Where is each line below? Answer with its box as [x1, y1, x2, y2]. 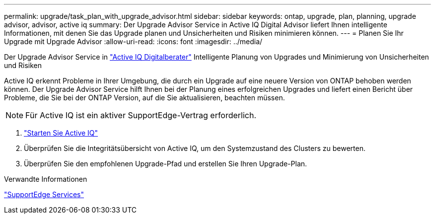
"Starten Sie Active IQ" [24, 129, 98, 137]
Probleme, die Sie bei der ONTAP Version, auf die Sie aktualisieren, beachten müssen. [4, 93, 285, 102]
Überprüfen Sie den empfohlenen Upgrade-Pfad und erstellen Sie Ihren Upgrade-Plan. [24, 159, 307, 168]
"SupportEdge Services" [4, 190, 84, 199]
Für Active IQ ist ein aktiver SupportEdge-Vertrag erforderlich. [25, 110, 257, 120]
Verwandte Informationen [4, 175, 87, 183]
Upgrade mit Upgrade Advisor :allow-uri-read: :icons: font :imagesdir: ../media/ [4, 37, 263, 46]
